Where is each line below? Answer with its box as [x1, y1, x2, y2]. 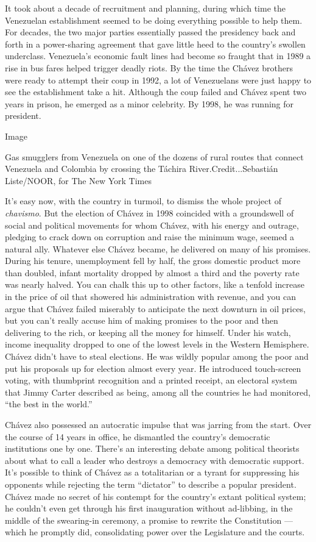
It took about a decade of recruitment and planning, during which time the [5, 2, 286, 14]
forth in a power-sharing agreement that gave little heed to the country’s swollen [5, 37, 306, 50]
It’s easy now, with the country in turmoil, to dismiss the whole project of [5, 194, 281, 207]
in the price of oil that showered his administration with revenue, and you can [5, 290, 296, 303]
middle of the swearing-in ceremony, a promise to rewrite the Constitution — [5, 513, 293, 526]
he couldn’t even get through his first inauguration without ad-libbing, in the [5, 502, 293, 515]
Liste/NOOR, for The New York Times [5, 174, 152, 187]
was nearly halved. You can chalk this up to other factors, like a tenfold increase [5, 278, 305, 291]
